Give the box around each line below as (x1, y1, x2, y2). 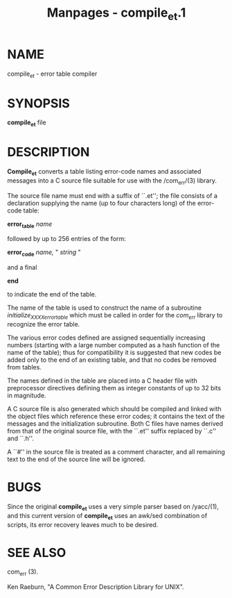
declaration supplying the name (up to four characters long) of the (7, 199, 196, 207)
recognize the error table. (7, 319, 80, 328)
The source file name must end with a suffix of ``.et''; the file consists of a (7, 191, 218, 199)
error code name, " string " (7, 248, 81, 258)
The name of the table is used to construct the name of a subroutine (7, 304, 202, 312)
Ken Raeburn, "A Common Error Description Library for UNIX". (7, 583, 185, 591)
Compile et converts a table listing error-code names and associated (7, 167, 202, 177)
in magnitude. (7, 391, 46, 399)
